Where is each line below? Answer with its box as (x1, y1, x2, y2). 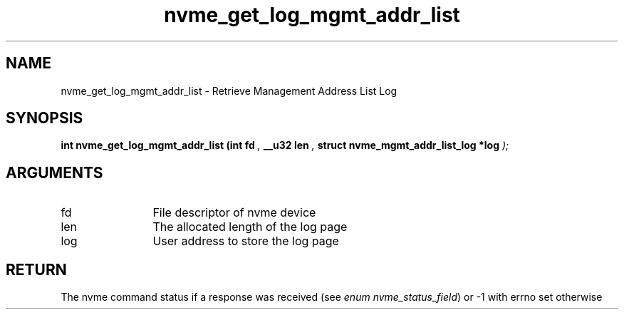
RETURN (6, 260, 67, 279)
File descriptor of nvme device (152, 205, 316, 220)
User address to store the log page (152, 234, 339, 249)
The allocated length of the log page (152, 220, 348, 234)
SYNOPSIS (6, 109, 83, 128)
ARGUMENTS (6, 163, 103, 182)
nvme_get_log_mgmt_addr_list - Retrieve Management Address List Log (61, 84, 397, 97)
